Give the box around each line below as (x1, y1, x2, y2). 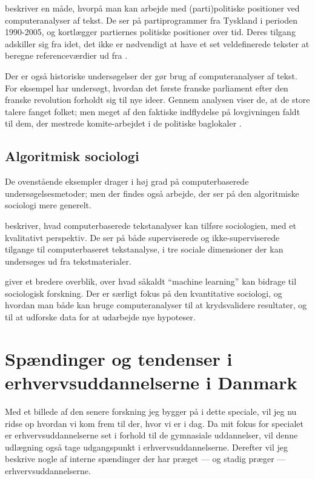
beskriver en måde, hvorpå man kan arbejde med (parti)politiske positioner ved (5, 2, 300, 14)
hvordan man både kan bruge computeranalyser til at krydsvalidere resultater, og (5, 299, 307, 311)
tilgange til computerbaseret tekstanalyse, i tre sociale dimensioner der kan (5, 243, 283, 256)
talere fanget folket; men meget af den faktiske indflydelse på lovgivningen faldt (5, 105, 300, 117)
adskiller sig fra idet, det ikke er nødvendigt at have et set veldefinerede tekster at (5, 37, 310, 50)
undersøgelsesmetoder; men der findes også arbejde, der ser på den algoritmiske (5, 187, 299, 199)
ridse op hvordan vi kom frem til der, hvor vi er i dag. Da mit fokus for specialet (5, 417, 304, 429)
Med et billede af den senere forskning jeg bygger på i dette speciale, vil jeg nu (5, 405, 297, 417)
